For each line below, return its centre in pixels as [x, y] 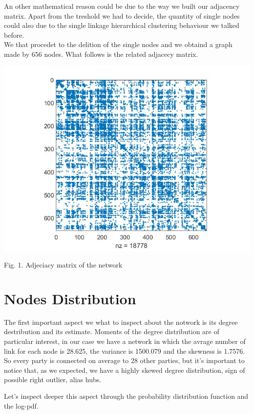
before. [14, 35]
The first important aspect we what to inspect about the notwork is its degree [121, 322]
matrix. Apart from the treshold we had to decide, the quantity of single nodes [122, 15]
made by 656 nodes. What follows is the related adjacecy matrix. [101, 54]
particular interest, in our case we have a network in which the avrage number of [125, 341]
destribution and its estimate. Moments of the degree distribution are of [112, 331]
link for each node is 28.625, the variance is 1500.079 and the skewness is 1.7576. [125, 351]
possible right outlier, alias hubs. [53, 379]
